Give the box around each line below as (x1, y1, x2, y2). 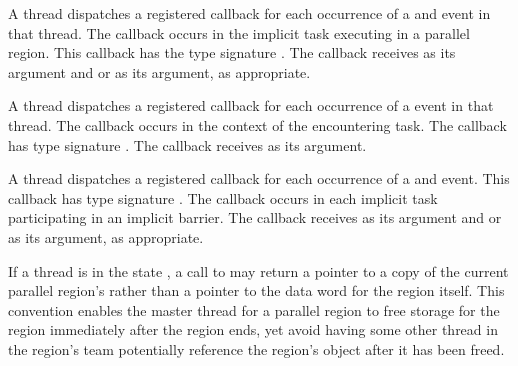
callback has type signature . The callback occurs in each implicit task (8, 187, 438, 208)
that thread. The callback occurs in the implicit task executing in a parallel (8, 22, 470, 43)
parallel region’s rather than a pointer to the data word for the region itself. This (8, 280, 505, 301)
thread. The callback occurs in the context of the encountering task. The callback (8, 114, 507, 135)
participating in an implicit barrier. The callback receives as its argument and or (8, 207, 502, 228)
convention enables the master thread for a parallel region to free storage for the (8, 299, 500, 320)
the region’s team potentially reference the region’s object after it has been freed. (8, 338, 505, 359)
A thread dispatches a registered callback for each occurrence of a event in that (8, 95, 494, 116)
